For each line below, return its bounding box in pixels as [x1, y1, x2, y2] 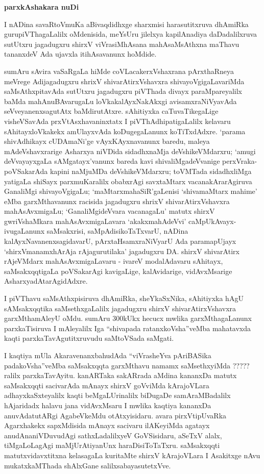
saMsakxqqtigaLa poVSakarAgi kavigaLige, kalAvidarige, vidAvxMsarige [4, 265, 232, 276]
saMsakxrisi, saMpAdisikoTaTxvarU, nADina [46, 226, 188, 236]
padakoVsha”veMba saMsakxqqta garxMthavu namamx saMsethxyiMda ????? [4, 360, 250, 370]
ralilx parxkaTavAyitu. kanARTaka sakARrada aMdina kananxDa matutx [4, 370, 237, 381]
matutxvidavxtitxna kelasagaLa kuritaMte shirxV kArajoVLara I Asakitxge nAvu [4, 450, 260, 460]
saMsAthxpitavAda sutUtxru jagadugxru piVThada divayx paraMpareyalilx [4, 86, 242, 96]
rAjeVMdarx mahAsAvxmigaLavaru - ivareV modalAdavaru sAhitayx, [4, 256, 223, 266]
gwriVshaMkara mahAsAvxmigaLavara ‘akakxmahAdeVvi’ [4, 215, 186, 226]
